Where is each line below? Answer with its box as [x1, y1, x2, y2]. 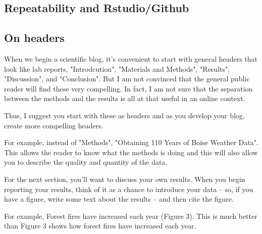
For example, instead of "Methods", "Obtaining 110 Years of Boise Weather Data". [4, 137, 258, 148]
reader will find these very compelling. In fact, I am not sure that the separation [4, 83, 253, 93]
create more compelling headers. [4, 120, 103, 130]
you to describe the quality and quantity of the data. [4, 157, 168, 167]
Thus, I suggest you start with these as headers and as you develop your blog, [4, 110, 245, 120]
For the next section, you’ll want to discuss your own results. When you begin [4, 173, 245, 184]
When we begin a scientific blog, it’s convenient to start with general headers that [4, 53, 258, 64]
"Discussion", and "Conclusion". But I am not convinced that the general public [4, 73, 250, 84]
